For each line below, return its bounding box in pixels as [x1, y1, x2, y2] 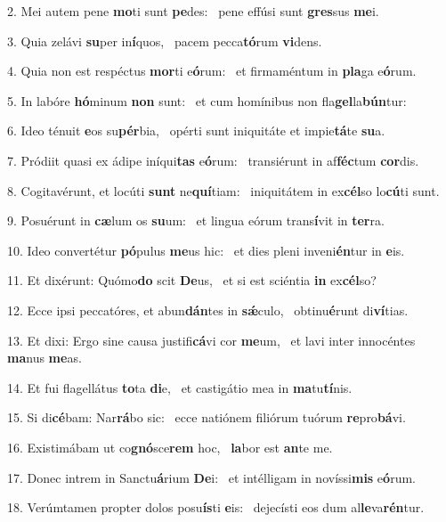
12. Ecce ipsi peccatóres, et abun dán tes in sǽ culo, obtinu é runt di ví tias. [7, 300, 409, 319]
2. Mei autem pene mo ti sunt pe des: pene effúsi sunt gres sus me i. [7, 2, 379, 20]
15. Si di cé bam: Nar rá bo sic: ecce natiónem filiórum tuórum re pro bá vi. [7, 408, 406, 427]
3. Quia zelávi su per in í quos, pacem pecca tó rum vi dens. [7, 31, 322, 50]
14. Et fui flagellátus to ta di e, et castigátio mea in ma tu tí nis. [7, 378, 353, 396]
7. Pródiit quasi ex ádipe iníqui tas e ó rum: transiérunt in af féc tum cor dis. [7, 151, 419, 169]
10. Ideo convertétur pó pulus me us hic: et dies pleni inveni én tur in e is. [7, 241, 405, 259]
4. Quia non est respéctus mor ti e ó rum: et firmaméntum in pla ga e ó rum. [7, 61, 417, 80]
